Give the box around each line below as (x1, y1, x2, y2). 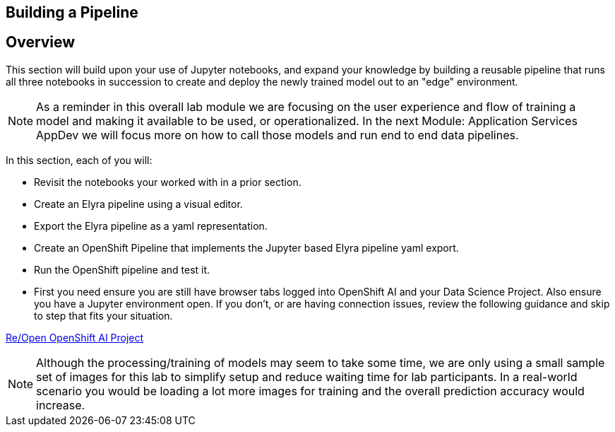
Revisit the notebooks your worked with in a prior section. (34, 175, 301, 188)
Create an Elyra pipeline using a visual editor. (34, 197, 243, 210)
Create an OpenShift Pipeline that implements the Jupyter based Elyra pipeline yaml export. (34, 241, 459, 254)
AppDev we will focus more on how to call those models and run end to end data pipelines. (36, 127, 519, 142)
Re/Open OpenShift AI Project (6, 331, 144, 344)
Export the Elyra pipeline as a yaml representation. (34, 219, 268, 232)
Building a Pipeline (6, 4, 138, 21)
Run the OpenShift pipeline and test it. (34, 263, 210, 276)
